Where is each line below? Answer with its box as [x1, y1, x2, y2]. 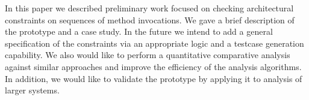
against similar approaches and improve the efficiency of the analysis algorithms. [5, 60, 302, 72]
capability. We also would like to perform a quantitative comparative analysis [5, 49, 290, 61]
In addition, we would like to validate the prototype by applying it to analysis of [5, 72, 302, 84]
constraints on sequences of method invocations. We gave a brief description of [5, 13, 295, 26]
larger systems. [5, 84, 60, 96]
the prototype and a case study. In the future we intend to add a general [5, 25, 273, 38]
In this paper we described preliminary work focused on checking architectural [5, 2, 294, 14]
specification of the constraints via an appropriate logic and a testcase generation [5, 37, 304, 49]
